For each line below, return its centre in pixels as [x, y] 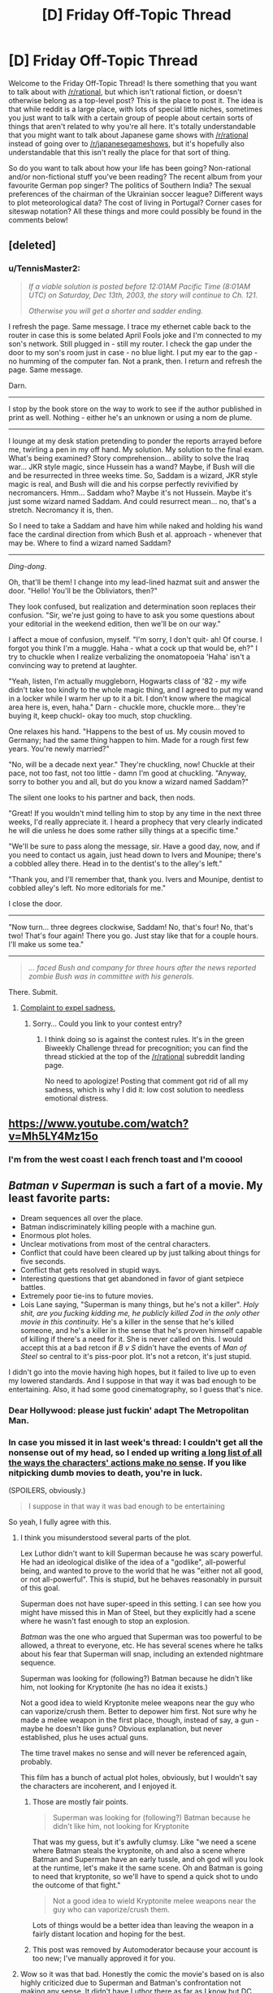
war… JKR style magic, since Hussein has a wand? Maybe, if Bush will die [132, 467]
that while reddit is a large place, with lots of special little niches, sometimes [135, 109]
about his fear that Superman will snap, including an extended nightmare [142, 1654]
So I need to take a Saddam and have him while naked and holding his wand [136, 525]
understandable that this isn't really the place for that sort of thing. [119, 152]
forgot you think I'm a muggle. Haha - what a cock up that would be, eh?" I [133, 648]
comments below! [38, 219]
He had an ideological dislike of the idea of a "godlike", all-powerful [133, 1561]
